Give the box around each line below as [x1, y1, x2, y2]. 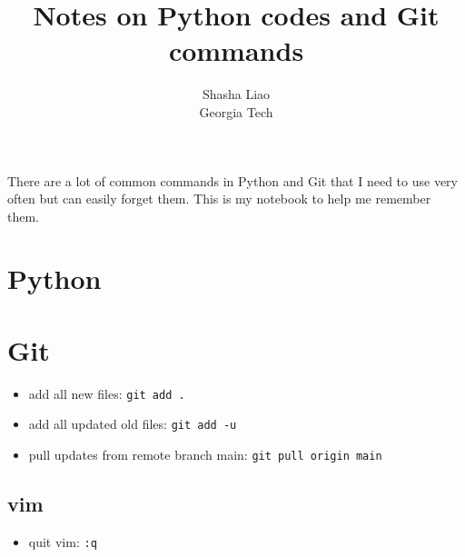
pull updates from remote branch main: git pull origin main [28, 445, 382, 464]
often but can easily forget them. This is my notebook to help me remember [7, 189, 431, 208]
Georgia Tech [199, 102, 273, 121]
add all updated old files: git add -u [28, 414, 237, 433]
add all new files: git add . [28, 383, 185, 403]
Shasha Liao [202, 85, 271, 104]
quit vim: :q [28, 532, 97, 551]
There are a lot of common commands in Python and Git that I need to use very [7, 171, 458, 190]
